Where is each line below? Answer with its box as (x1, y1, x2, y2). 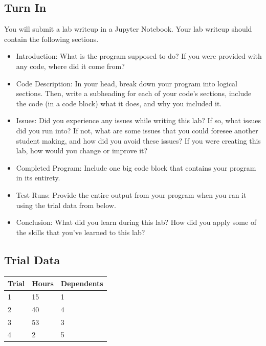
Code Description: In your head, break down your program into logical (16, 78, 238, 88)
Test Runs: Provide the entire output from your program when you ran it (16, 189, 247, 200)
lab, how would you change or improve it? (16, 145, 148, 156)
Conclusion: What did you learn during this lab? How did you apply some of (16, 217, 257, 227)
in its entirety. (16, 172, 60, 183)
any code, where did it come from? (16, 60, 125, 71)
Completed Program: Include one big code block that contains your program (16, 162, 256, 173)
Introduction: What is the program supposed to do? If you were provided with (16, 51, 262, 61)
